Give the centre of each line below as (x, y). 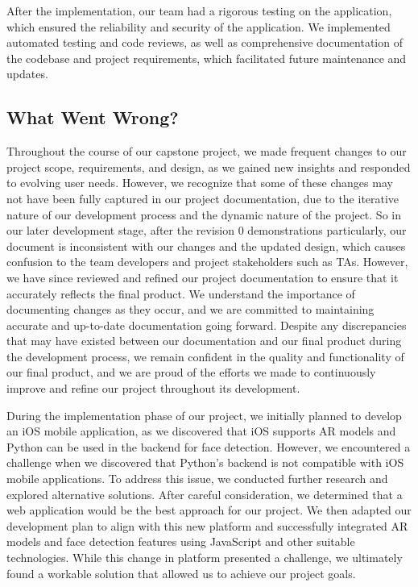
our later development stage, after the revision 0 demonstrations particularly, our (207, 230)
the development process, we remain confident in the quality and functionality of (205, 356)
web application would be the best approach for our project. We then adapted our (209, 510)
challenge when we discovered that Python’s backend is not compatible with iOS (205, 462)
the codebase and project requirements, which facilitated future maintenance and (207, 58)
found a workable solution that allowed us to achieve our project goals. (181, 573)
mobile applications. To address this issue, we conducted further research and (197, 479)
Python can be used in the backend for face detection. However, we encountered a (209, 446)
